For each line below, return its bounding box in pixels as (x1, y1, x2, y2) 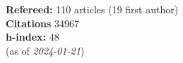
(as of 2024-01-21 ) (6, 43, 85, 57)
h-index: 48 (6, 29, 59, 44)
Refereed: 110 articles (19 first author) (6, 2, 179, 16)
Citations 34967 (6, 15, 79, 30)
